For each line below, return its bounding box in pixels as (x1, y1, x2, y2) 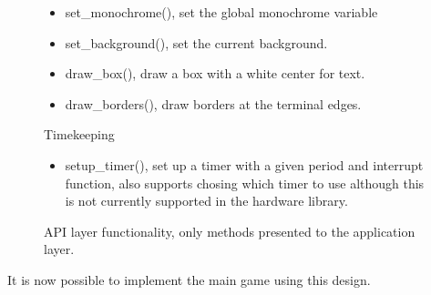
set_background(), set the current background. (65, 33, 328, 52)
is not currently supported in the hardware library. (65, 191, 348, 210)
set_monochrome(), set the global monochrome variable (65, 3, 378, 21)
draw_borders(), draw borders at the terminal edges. (65, 94, 362, 113)
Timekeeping (44, 125, 115, 144)
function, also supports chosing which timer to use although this (65, 173, 425, 192)
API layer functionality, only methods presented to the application (44, 221, 416, 240)
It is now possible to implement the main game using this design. (7, 270, 371, 289)
